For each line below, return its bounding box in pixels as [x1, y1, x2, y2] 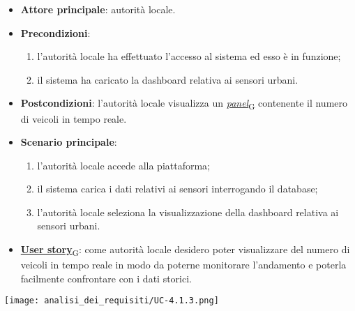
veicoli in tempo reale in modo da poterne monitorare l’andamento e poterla [20, 257, 347, 272]
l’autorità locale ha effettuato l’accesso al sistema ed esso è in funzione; [37, 49, 341, 63]
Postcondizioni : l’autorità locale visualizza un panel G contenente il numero [20, 96, 347, 112]
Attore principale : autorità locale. [20, 2, 176, 16]
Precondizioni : [20, 25, 91, 40]
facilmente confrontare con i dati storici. [20, 271, 192, 285]
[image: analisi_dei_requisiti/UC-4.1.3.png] [4, 296, 219, 306]
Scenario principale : [20, 135, 117, 149]
